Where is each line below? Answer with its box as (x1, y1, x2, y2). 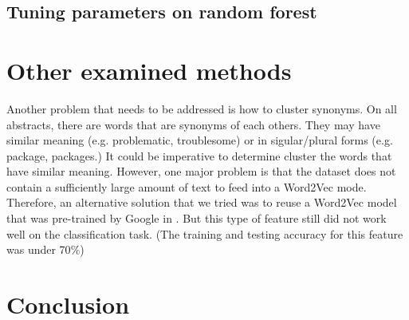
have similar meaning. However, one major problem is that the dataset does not (6, 163, 396, 180)
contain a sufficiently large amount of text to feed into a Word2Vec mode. (6, 178, 367, 195)
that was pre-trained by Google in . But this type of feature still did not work (6, 210, 387, 227)
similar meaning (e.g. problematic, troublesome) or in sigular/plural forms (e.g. (6, 132, 393, 148)
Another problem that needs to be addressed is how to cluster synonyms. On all (6, 100, 397, 117)
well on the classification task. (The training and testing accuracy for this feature (6, 225, 403, 242)
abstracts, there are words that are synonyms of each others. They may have (6, 116, 380, 132)
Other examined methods (6, 53, 292, 86)
